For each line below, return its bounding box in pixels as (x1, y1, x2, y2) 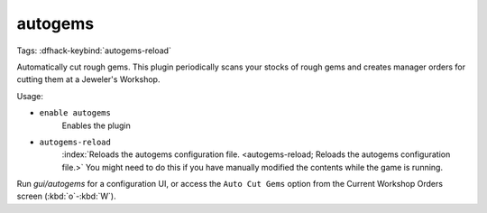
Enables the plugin (61, 120, 131, 131)
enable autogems (39, 108, 112, 118)
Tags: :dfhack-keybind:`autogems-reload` (16, 45, 171, 56)
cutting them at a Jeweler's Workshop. (16, 74, 161, 85)
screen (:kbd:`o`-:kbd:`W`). (16, 190, 116, 202)
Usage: (16, 90, 44, 101)
